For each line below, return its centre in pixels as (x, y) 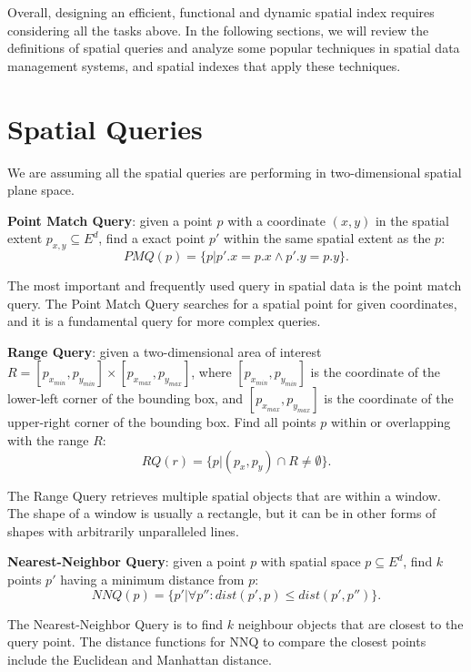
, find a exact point (152, 238)
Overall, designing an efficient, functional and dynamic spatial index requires (221, 12)
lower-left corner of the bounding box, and (125, 398)
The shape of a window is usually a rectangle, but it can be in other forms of (222, 513)
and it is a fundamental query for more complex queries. (164, 321)
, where (211, 372)
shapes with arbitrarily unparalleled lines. (123, 530)
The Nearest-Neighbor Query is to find (115, 623)
